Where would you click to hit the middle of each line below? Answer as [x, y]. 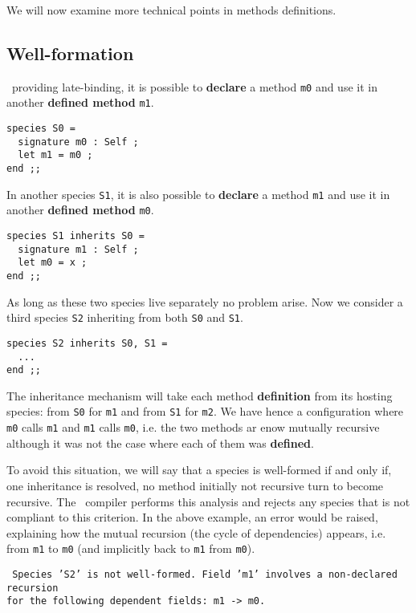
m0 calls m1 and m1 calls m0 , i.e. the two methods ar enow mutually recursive [193, 427]
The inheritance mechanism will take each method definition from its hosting [200, 395]
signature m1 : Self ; [78, 249]
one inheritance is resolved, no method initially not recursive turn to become [195, 485]
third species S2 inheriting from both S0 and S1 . [125, 317]
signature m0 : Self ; [78, 142]
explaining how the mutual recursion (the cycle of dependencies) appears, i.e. [196, 532]
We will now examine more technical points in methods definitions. [171, 10]
